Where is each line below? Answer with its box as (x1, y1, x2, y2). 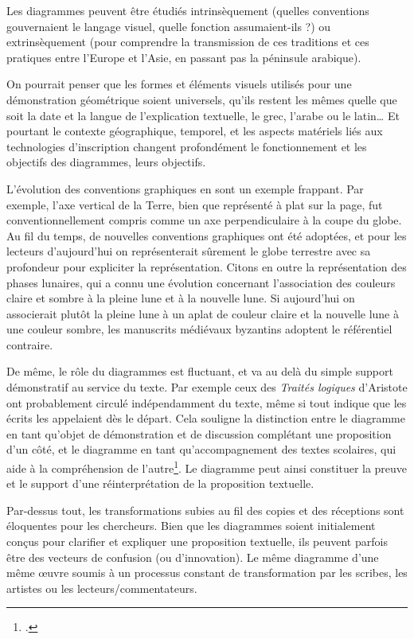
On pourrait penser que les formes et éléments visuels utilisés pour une (6, 76, 352, 92)
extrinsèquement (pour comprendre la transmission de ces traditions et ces (6, 33, 369, 50)
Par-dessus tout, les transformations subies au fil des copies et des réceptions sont (6, 501, 404, 518)
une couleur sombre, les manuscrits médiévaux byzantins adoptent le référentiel (6, 321, 393, 337)
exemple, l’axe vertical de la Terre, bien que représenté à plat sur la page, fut (6, 196, 383, 212)
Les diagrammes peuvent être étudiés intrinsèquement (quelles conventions (6, 2, 369, 18)
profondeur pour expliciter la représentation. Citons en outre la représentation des (6, 258, 407, 275)
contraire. (6, 336, 53, 353)
